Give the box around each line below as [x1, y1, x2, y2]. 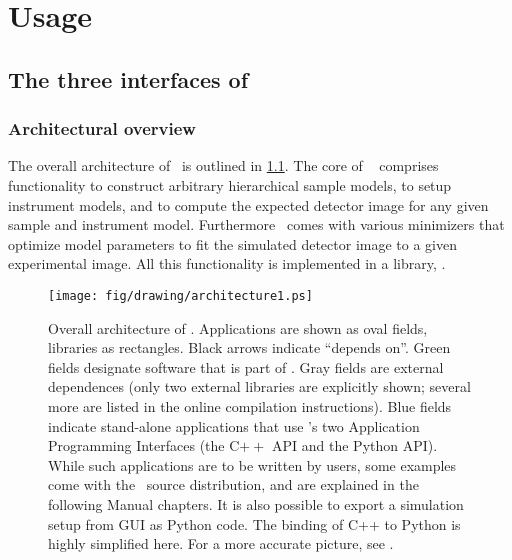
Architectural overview [8, 116, 196, 141]
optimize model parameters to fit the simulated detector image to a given [8, 233, 457, 254]
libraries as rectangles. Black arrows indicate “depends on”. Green [48, 337, 451, 358]
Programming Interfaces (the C [48, 435, 240, 456]
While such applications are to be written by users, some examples [48, 454, 457, 475]
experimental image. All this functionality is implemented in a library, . [8, 253, 446, 274]
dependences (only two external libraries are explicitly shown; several [48, 376, 471, 397]
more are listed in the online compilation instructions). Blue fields [48, 395, 452, 416]
